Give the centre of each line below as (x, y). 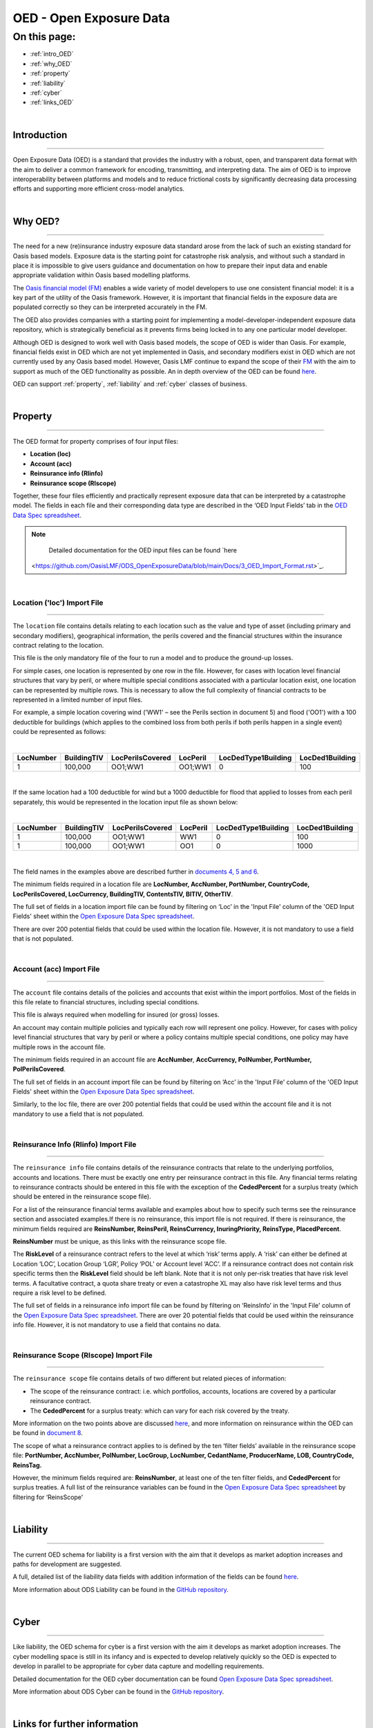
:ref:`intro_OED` (52, 54)
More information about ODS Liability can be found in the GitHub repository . (121, 1589)
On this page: (44, 37)
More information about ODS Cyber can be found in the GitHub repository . (118, 1692)
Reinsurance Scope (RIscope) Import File (83, 1355)
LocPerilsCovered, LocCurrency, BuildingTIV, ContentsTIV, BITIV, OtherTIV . (123, 894)
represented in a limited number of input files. (78, 699)
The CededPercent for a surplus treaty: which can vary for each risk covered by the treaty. (160, 1411)
